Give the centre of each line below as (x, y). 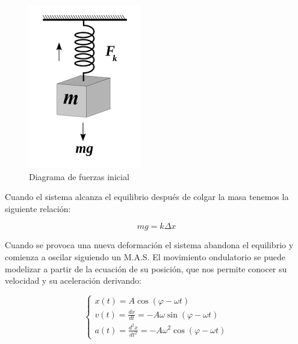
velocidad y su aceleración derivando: (73, 280)
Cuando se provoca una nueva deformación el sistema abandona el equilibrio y (149, 245)
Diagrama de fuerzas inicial (79, 176)
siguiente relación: (38, 208)
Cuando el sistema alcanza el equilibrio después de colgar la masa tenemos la (147, 197)
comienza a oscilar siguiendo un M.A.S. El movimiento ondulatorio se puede (145, 256)
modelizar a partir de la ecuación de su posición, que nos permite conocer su (146, 268)
